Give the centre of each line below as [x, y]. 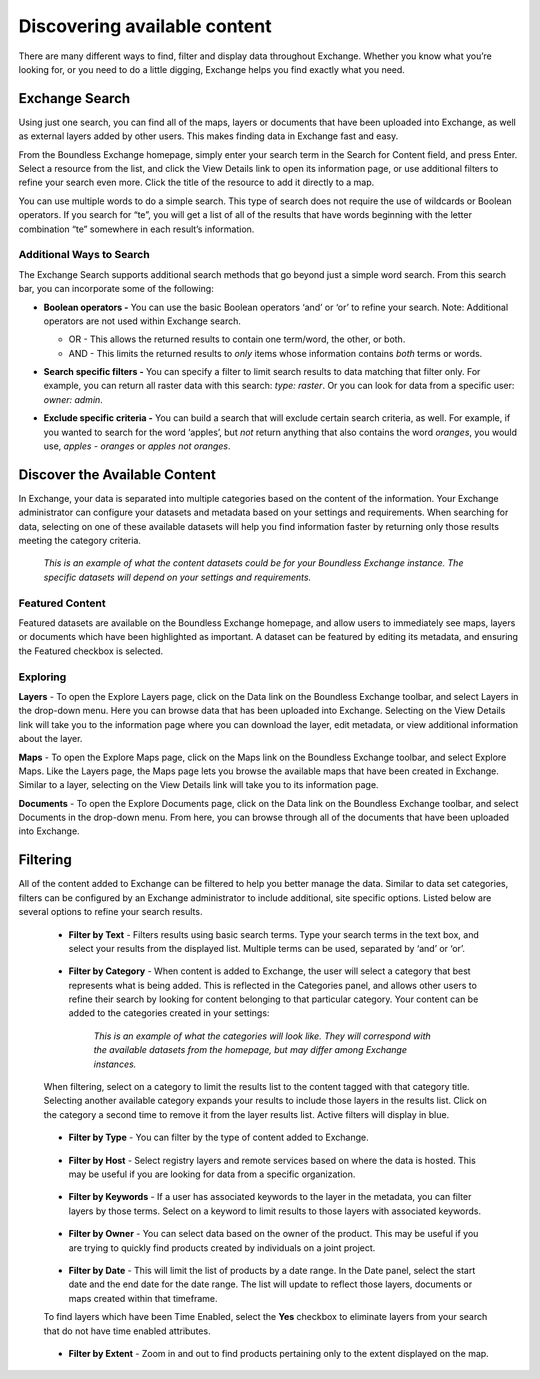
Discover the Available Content [117, 474]
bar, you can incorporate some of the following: [116, 289]
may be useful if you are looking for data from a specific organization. [212, 1174]
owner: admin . [73, 399]
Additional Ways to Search [84, 255]
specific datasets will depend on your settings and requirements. [177, 577]
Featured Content [62, 603]
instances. [115, 1064]
